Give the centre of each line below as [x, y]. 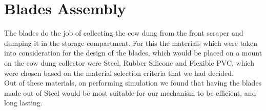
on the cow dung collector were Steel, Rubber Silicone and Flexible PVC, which [129, 62]
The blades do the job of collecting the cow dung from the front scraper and [124, 33]
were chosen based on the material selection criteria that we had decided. [119, 73]
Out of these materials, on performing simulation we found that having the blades [133, 83]
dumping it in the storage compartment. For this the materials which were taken [131, 43]
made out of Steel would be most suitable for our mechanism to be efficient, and [130, 92]
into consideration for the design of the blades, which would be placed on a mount [133, 53]
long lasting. [23, 103]
